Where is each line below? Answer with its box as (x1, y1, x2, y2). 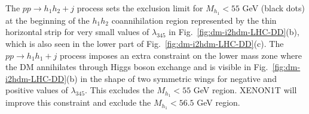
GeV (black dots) (242, 2, 305, 14)
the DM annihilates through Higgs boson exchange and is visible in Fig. (5, 61, 268, 73)
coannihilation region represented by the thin (111, 14, 277, 26)
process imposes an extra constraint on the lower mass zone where (59, 49, 302, 61)
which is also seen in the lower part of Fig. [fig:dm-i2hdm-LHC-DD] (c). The (5, 37, 284, 50)
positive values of (5, 84, 68, 96)
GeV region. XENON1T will (193, 84, 297, 96)
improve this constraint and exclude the (5, 96, 151, 109)
